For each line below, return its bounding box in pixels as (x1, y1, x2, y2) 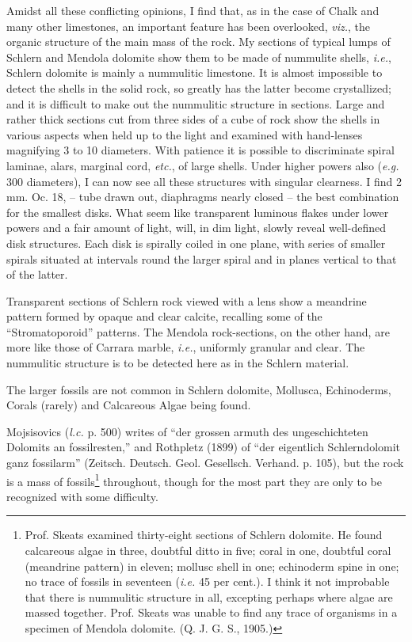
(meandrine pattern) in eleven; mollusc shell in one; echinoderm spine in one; (25, 557, 399, 574)
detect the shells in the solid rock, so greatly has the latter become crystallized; (6, 79, 391, 96)
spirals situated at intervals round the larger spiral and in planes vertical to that (6, 250, 397, 267)
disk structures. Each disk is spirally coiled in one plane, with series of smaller (6, 234, 386, 251)
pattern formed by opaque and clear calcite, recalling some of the (6, 308, 322, 325)
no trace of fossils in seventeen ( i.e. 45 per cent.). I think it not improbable (25, 573, 390, 590)
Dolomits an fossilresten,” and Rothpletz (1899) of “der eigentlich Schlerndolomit (6, 439, 401, 455)
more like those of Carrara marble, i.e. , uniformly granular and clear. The (6, 339, 365, 355)
